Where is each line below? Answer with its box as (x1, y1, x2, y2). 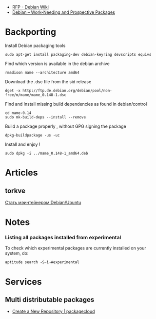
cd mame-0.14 (5, 110, 32, 115)
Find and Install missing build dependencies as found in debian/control (5, 101, 147, 107)
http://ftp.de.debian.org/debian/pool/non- (22, 88, 112, 93)
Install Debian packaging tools (5, 43, 66, 48)
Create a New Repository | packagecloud (12, 308, 95, 315)
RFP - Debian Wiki (12, 4, 49, 10)
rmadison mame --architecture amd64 (5, 70, 79, 75)
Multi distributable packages (5, 296, 95, 304)
